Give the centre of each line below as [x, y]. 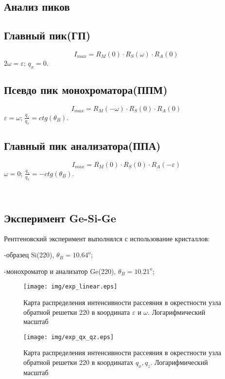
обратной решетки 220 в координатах [78, 362]
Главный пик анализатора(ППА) [82, 146]
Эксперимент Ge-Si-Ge [60, 218]
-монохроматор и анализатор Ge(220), [60, 271]
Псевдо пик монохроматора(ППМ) [86, 90]
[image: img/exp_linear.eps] [70, 287]
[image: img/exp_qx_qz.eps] [69, 337]
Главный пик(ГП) [47, 35]
